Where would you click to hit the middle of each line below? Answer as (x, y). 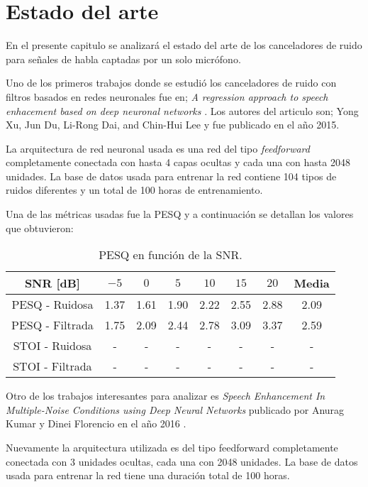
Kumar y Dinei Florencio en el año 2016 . (96, 423)
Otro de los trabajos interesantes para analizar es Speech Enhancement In (166, 396)
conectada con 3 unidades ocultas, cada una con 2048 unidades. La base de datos (182, 461)
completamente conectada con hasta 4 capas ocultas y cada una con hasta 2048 (178, 162)
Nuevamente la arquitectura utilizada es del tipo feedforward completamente (172, 448)
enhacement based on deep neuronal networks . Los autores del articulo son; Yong (182, 110)
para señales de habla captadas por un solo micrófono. (123, 59)
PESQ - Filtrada (52, 325)
